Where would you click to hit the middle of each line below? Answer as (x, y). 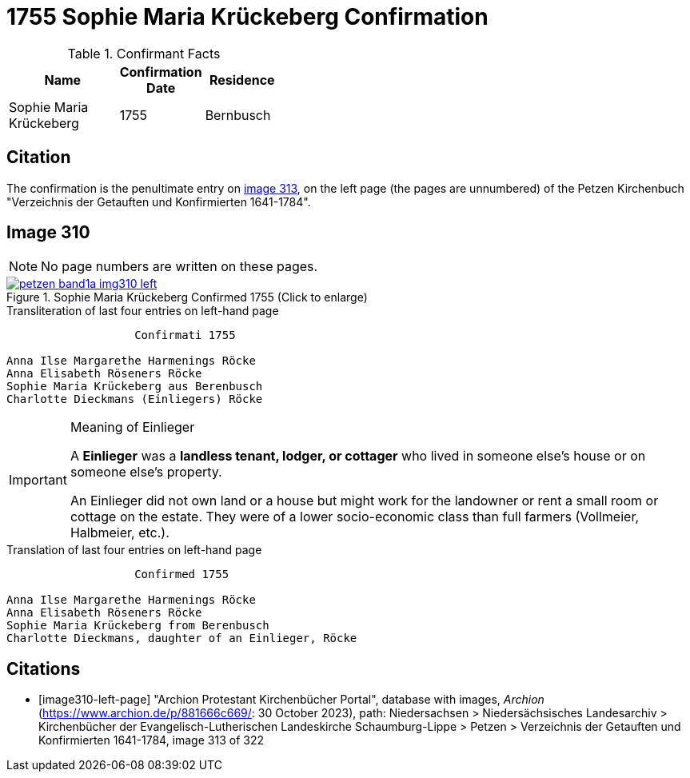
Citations (44, 668)
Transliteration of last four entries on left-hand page (143, 311)
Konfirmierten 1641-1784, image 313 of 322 (151, 740)
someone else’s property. (146, 472)
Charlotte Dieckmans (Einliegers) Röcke (135, 399)
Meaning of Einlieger (132, 427)
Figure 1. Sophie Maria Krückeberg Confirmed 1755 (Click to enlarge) (187, 297)
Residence (242, 80)
